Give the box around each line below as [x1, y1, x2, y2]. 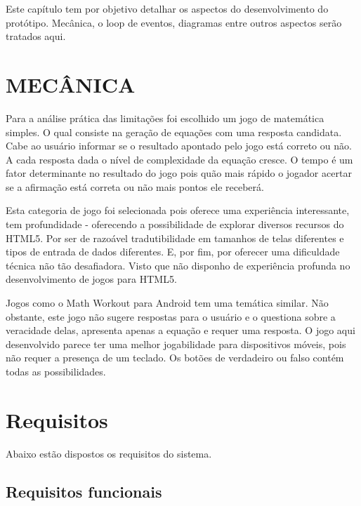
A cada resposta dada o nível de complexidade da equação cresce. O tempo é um [6, 152, 353, 166]
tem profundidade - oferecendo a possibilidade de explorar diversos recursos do [6, 217, 344, 232]
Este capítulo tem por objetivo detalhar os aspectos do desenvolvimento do [6, 1, 329, 15]
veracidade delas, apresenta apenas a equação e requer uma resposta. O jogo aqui [6, 323, 355, 338]
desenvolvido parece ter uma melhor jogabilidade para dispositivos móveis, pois [6, 336, 346, 351]
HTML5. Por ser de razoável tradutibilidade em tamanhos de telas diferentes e [6, 230, 344, 245]
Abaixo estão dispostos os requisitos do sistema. [6, 446, 212, 460]
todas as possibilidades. [6, 364, 106, 378]
